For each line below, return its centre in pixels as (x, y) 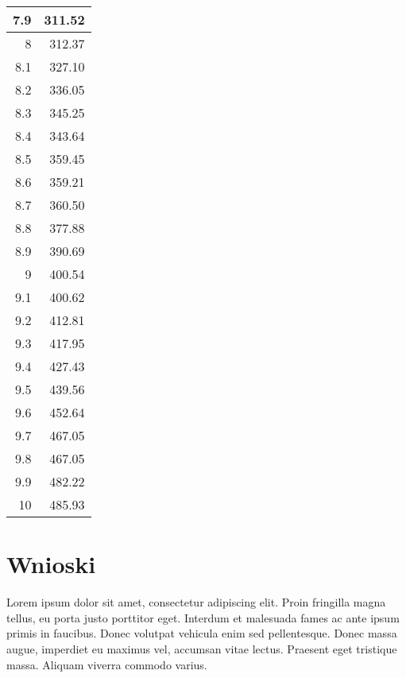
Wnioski (51, 564)
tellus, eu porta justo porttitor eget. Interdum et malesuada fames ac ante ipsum (203, 617)
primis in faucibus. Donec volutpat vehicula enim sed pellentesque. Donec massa (202, 633)
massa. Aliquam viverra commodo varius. (107, 664)
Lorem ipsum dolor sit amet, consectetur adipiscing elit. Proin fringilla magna (196, 602)
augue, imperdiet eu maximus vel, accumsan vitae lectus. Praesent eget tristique (202, 648)
